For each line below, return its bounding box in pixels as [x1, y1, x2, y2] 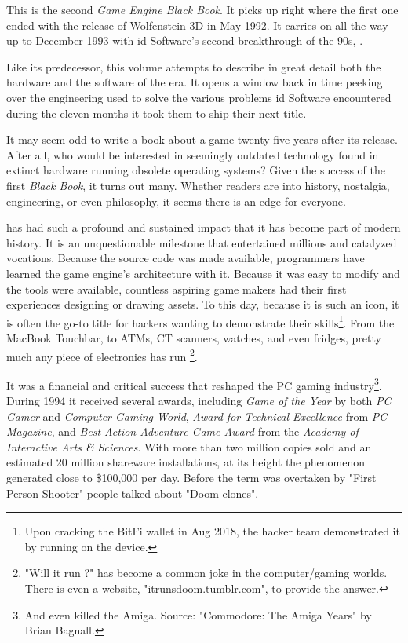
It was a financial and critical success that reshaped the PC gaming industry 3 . [6, 374, 382, 393]
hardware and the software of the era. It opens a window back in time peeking [6, 74, 383, 90]
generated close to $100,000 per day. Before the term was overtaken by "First [6, 469, 377, 485]
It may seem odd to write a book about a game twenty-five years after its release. [6, 131, 398, 148]
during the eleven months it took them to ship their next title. [6, 104, 307, 121]
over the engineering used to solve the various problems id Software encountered [6, 89, 392, 105]
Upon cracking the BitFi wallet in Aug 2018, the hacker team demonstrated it [24, 523, 400, 539]
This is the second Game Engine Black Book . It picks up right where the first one [6, 2, 399, 17]
